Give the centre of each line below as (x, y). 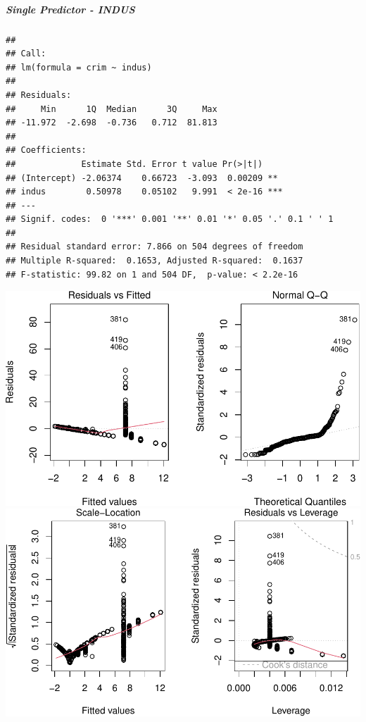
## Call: (26, 54)
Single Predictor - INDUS (70, 9)
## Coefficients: (46, 150)
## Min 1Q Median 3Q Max (112, 109)
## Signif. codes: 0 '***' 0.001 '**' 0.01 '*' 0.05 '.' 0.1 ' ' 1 (170, 219)
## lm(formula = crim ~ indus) (79, 67)
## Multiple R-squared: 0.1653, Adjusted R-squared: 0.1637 (154, 261)
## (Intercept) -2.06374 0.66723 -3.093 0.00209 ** (142, 178)
